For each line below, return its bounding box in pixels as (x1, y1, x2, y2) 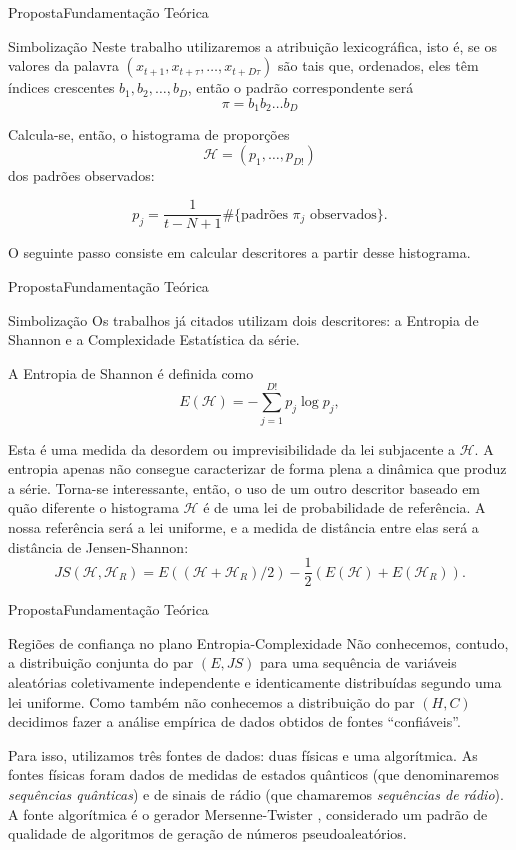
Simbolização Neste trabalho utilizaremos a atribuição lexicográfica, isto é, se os (8, 35, 497, 56)
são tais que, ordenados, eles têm (278, 55, 479, 76)
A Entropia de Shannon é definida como (8, 362, 254, 383)
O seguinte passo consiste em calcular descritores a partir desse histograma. (8, 242, 471, 263)
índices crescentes (8, 77, 115, 98)
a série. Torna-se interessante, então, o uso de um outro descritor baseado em (8, 477, 481, 498)
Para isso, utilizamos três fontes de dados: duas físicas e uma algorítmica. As (8, 744, 478, 765)
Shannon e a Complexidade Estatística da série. (8, 329, 300, 350)
